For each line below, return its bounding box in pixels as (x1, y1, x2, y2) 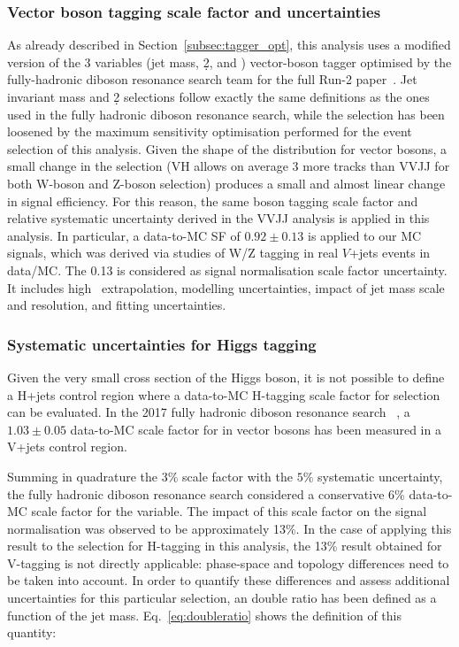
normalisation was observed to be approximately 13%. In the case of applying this (7, 519, 452, 537)
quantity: (7, 623, 57, 642)
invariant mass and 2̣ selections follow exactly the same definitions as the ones (7, 88, 430, 105)
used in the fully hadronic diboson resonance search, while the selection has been (7, 104, 445, 123)
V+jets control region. (7, 437, 127, 456)
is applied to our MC (308, 226, 422, 244)
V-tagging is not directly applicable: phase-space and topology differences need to (7, 553, 449, 572)
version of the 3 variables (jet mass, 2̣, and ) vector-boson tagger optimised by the (7, 52, 452, 71)
